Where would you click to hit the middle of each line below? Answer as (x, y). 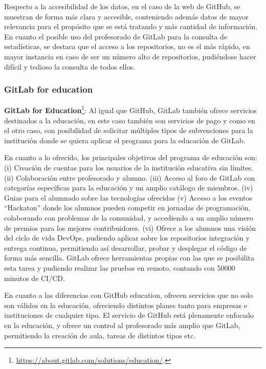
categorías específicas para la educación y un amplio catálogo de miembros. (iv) (129, 188)
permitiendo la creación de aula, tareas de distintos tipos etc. (100, 335)
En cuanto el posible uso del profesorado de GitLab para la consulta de (116, 36)
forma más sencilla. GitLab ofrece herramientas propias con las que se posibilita (129, 258)
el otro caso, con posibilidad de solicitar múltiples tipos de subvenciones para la (129, 130)
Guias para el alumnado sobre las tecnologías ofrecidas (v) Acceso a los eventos (128, 197)
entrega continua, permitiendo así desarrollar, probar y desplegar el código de (126, 247)
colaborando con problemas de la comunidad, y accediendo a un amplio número (129, 217)
